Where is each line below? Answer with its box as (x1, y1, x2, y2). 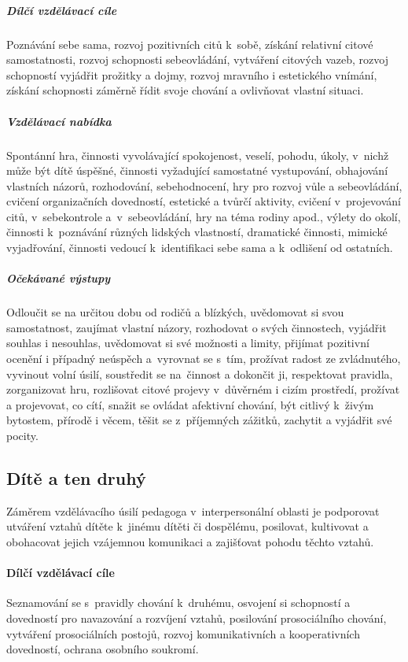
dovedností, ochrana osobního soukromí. (6, 641, 199, 657)
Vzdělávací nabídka (6, 113, 112, 129)
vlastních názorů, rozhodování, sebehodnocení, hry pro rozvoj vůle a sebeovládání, (6, 177, 402, 194)
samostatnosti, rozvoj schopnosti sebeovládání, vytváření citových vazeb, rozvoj (6, 51, 388, 68)
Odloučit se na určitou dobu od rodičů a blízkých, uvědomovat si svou (6, 304, 344, 320)
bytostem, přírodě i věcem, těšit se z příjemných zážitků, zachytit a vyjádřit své (6, 412, 392, 428)
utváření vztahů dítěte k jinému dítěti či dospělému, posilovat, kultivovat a (6, 518, 369, 534)
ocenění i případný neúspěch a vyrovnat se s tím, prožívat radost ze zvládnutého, (6, 350, 401, 366)
